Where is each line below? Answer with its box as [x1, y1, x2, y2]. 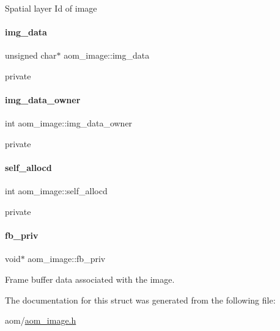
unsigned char [5, 49, 57, 62]
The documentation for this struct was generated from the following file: [5, 293, 276, 306]
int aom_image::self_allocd [5, 184, 108, 197]
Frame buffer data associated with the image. [5, 272, 175, 285]
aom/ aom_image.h [5, 314, 76, 327]
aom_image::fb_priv [28, 252, 106, 265]
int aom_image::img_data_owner [5, 117, 133, 129]
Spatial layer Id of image [5, 2, 97, 14]
